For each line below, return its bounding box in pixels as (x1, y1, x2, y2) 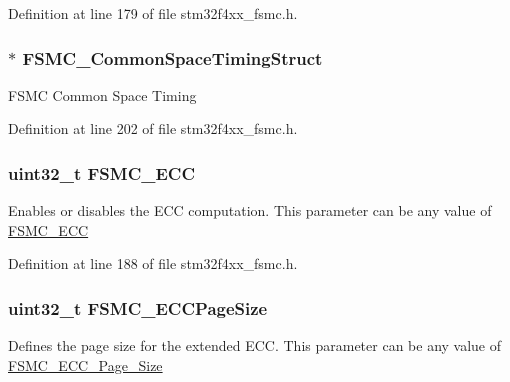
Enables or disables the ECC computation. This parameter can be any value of (8, 200, 492, 221)
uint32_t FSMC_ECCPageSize (8, 295, 268, 320)
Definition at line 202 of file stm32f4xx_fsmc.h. (8, 118, 298, 139)
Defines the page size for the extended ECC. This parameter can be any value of (8, 335, 502, 356)
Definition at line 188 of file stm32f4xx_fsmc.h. (8, 253, 298, 274)
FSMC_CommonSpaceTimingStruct (22, 45, 323, 70)
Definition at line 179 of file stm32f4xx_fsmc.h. (8, 3, 298, 23)
